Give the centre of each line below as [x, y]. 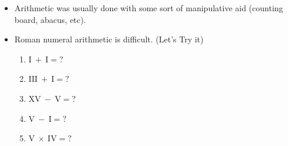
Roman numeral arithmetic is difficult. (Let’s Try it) [109, 39]
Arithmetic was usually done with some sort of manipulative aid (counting [149, 8]
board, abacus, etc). [50, 19]
